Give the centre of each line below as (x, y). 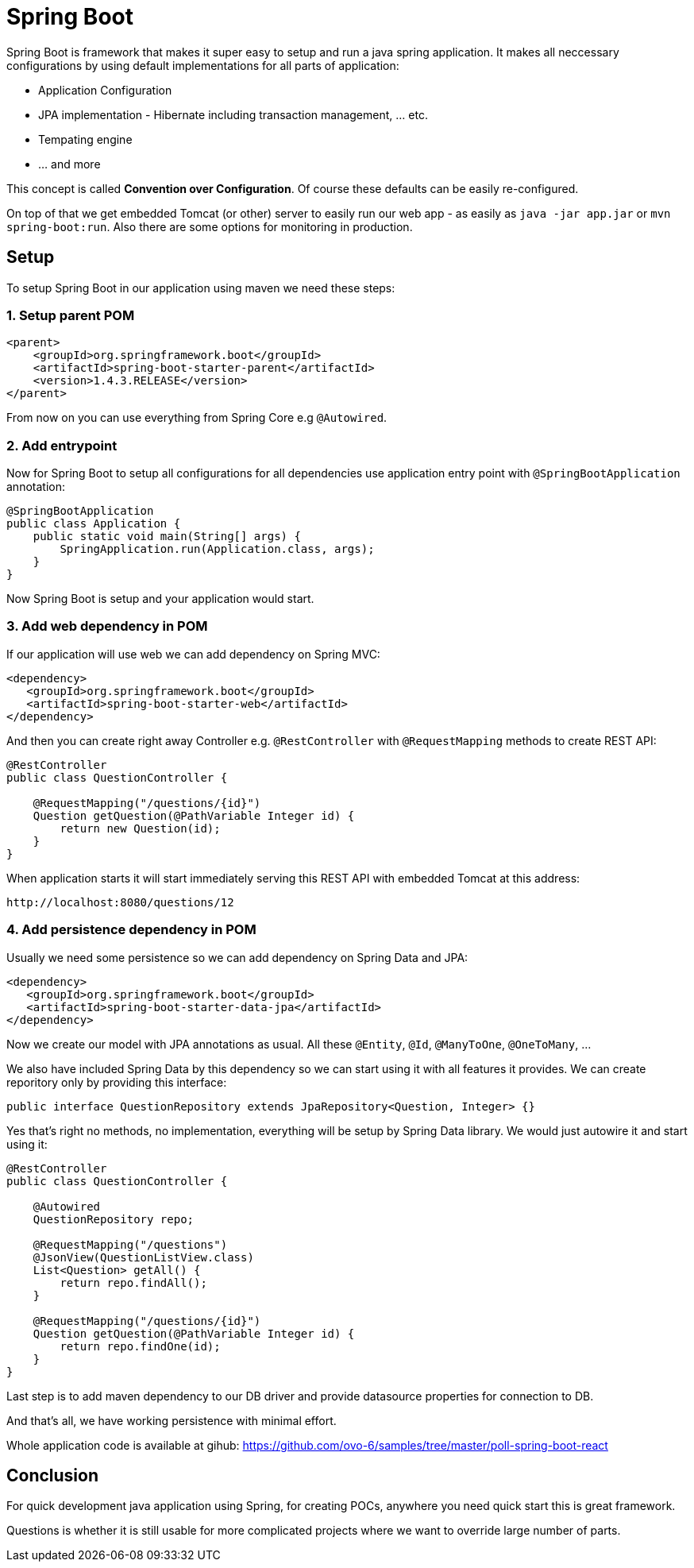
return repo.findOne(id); (140, 1346)
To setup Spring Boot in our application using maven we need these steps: (201, 288)
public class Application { (94, 524)
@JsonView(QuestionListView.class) (143, 1257)
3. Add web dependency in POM (107, 626)
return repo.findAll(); (133, 1282)
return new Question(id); (140, 828)
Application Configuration (105, 90)
